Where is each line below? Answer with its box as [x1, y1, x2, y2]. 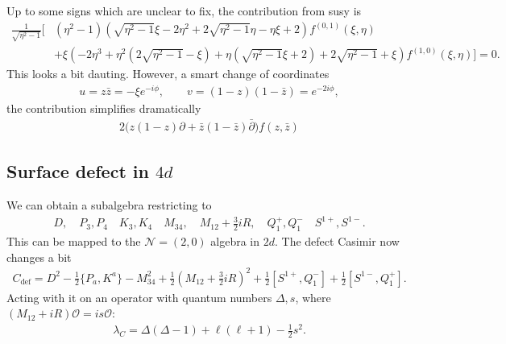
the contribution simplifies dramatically [6, 99, 201, 116]
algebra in [210, 232, 260, 249]
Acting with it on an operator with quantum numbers [6, 288, 272, 305]
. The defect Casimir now [274, 232, 400, 249]
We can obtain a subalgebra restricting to [6, 196, 212, 213]
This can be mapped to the [6, 232, 141, 249]
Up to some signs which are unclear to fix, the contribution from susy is [6, 2, 362, 19]
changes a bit [6, 248, 72, 265]
